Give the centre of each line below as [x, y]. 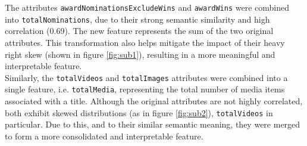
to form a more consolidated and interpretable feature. [104, 136]
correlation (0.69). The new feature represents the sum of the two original [139, 31]
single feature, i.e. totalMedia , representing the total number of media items [145, 89]
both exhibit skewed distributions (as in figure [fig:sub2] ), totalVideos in [139, 112]
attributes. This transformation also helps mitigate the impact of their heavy [145, 42]
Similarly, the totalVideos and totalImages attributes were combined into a [146, 77]
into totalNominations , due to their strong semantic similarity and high [137, 19]
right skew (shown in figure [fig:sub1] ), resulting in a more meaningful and [140, 54]
